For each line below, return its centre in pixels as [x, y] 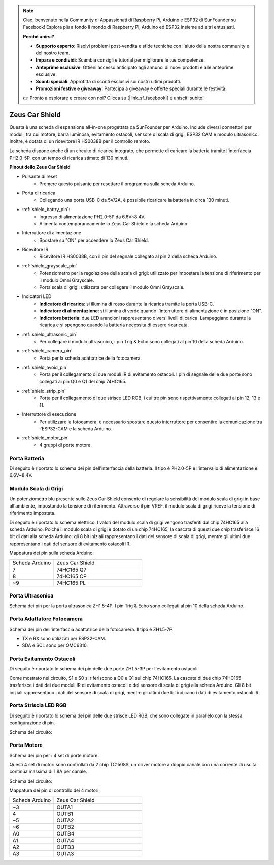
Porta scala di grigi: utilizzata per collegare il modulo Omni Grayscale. [112, 287]
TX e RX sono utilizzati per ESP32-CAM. [64, 638]
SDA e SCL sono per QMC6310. [55, 645]
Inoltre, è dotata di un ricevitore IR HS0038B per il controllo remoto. [80, 141]
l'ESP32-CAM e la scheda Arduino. [76, 429]
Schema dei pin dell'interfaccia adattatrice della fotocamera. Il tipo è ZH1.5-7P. [91, 629]
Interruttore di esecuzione [49, 414]
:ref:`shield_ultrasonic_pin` [50, 334]
